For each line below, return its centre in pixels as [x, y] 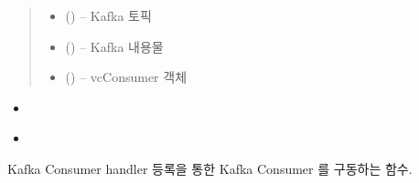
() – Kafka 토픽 [108, 15]
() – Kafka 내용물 [114, 46]
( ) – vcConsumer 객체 [126, 77]
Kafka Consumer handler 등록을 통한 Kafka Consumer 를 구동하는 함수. [210, 168]
